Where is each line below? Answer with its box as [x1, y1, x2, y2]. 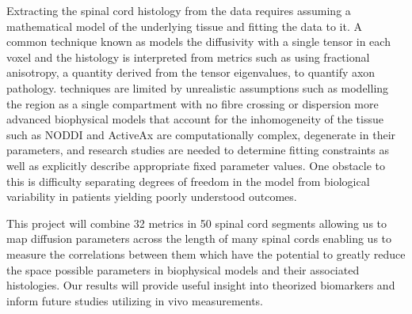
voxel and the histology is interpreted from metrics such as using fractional [6, 48, 370, 65]
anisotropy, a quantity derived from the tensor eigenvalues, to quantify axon [6, 64, 376, 81]
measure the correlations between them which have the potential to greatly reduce [6, 245, 406, 262]
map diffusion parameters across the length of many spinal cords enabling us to [6, 230, 392, 247]
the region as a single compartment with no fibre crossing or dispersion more [6, 95, 379, 112]
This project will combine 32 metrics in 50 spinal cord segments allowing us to [6, 214, 387, 231]
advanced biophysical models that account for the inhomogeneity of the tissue [6, 111, 383, 127]
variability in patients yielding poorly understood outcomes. [6, 188, 297, 205]
